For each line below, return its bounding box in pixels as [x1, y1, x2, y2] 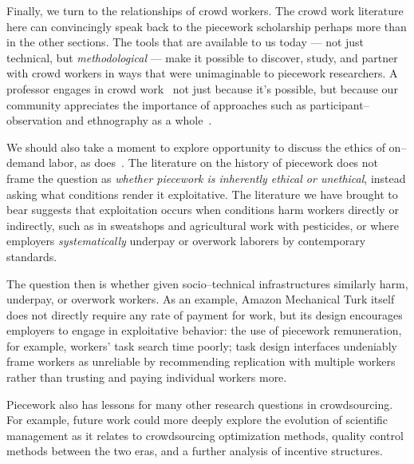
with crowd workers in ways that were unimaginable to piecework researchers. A [6, 65, 398, 81]
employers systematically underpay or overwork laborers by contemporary [6, 232, 366, 249]
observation [6, 112, 62, 129]
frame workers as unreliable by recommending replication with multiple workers [6, 353, 396, 370]
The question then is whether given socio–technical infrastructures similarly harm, [6, 275, 408, 291]
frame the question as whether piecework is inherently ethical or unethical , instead [6, 169, 406, 186]
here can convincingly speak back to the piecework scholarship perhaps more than [6, 18, 407, 34]
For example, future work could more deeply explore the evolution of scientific [6, 411, 388, 428]
